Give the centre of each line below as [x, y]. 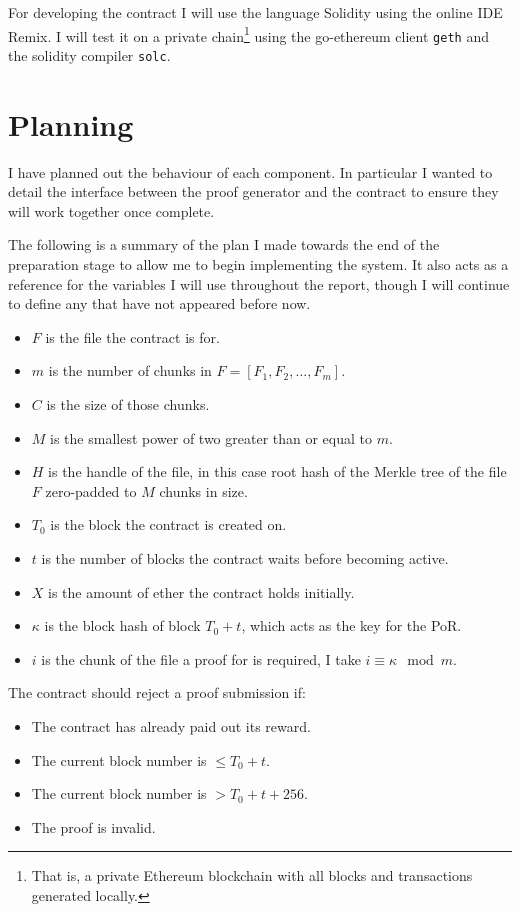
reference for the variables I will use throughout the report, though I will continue [259, 283]
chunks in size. [203, 490]
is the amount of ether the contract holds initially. [201, 591]
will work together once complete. [111, 210]
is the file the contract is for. [132, 336]
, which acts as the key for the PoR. [351, 625]
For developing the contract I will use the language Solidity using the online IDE [255, 12]
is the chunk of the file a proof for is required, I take [201, 658]
